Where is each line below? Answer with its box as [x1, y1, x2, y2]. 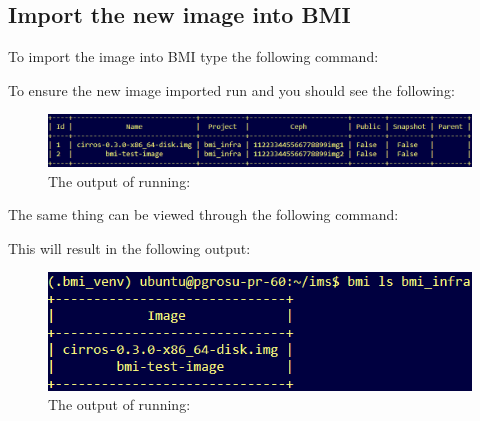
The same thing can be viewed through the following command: [8, 204, 399, 225]
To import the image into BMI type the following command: [8, 46, 379, 67]
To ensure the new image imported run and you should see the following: [8, 79, 455, 100]
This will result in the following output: [8, 237, 251, 258]
